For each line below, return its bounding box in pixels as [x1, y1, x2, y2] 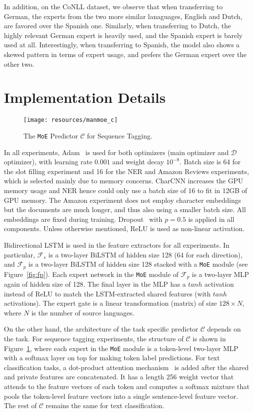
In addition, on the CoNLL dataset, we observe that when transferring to [4, 1, 223, 11]
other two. [4, 59, 35, 69]
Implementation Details [4, 87, 166, 107]
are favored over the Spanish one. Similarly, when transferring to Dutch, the [4, 20, 231, 31]
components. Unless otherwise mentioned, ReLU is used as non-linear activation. [4, 223, 245, 234]
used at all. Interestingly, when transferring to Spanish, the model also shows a [4, 39, 240, 50]
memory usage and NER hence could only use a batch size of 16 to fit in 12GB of [4, 185, 248, 195]
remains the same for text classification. [45, 400, 164, 411]
